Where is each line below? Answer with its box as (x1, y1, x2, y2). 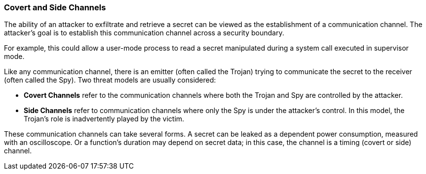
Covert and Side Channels (4, 2, 106, 12)
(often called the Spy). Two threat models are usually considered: (4, 76, 216, 85)
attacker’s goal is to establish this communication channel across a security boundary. (4, 29, 284, 37)
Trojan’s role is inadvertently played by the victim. (24, 115, 185, 123)
